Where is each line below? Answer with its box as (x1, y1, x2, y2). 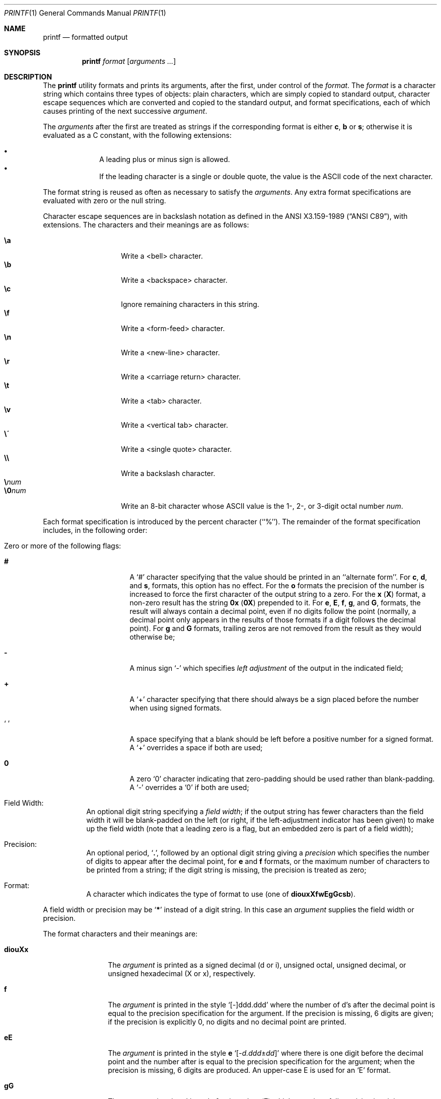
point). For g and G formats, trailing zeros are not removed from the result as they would (129, 624, 421, 633)
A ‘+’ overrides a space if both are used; (129, 743, 263, 752)
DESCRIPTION (4, 72, 52, 81)
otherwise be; (129, 633, 175, 641)
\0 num (4, 486, 26, 495)
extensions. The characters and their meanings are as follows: (43, 220, 249, 229)
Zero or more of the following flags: (4, 541, 121, 550)
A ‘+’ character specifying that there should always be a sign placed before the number (129, 695, 419, 703)
